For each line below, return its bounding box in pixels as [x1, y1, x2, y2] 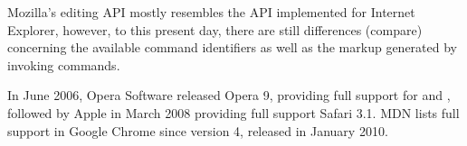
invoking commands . [7, 55, 120, 74]
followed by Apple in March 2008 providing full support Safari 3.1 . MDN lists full [7, 103, 460, 122]
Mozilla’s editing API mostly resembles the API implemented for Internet [7, 3, 415, 21]
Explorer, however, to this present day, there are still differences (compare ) [7, 20, 423, 39]
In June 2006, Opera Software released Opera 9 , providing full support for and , [7, 86, 451, 105]
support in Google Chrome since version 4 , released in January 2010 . [7, 121, 388, 140]
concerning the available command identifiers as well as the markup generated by [7, 38, 457, 57]
